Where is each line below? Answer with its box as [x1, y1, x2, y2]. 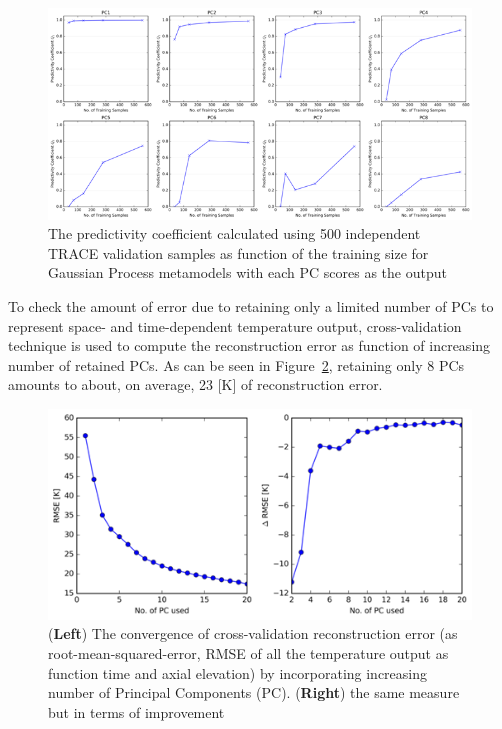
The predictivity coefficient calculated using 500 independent [48, 223, 421, 244]
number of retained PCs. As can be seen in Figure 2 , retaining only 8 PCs [8, 354, 465, 375]
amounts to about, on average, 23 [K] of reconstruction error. [8, 374, 383, 395]
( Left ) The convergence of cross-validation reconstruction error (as [48, 623, 458, 644]
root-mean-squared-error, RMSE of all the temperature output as [48, 642, 449, 663]
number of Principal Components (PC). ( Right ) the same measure [48, 682, 460, 703]
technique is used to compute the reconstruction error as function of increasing [8, 335, 491, 356]
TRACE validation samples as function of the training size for [48, 242, 429, 263]
